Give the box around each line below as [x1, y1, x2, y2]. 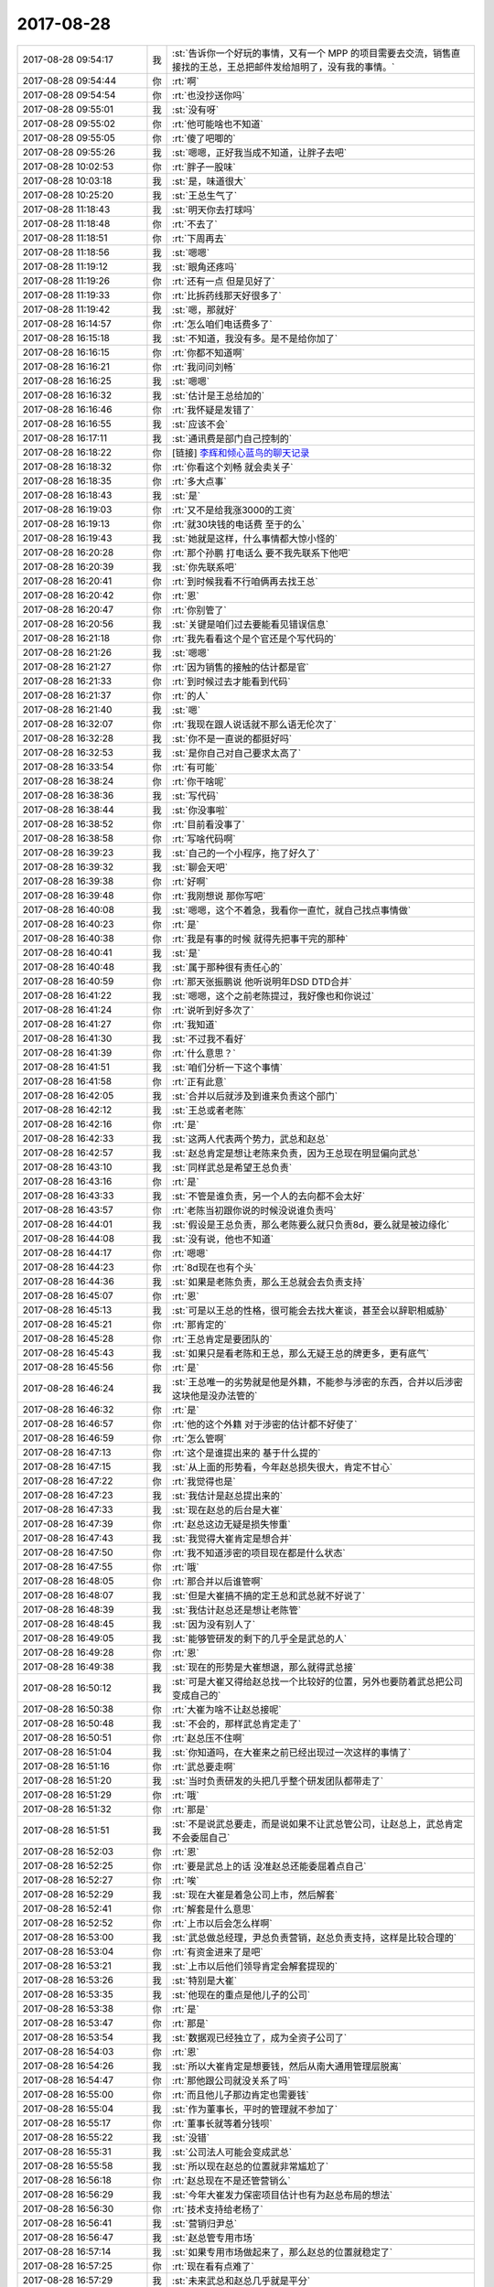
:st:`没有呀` [172, 103, 220, 116]
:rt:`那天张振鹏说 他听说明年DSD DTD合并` [172, 975, 352, 988]
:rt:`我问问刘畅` [172, 360, 237, 373]
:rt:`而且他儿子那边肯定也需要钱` [172, 2088, 310, 2101]
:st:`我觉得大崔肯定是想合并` [172, 1532, 293, 1545]
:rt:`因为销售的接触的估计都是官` [172, 660, 310, 673]
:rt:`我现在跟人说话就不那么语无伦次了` [172, 718, 338, 731]
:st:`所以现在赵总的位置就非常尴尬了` [172, 2160, 329, 2173]
